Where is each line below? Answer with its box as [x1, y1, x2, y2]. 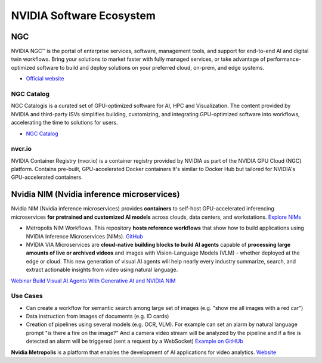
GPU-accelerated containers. [11, 173, 83, 181]
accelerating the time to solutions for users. [11, 119, 118, 126]
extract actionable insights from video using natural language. [26, 266, 178, 274]
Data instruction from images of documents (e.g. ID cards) [26, 313, 169, 320]
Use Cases [11, 292, 43, 300]
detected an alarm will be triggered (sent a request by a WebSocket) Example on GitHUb [26, 337, 244, 345]
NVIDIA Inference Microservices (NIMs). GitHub [26, 232, 143, 240]
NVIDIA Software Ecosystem [11, 9, 156, 22]
